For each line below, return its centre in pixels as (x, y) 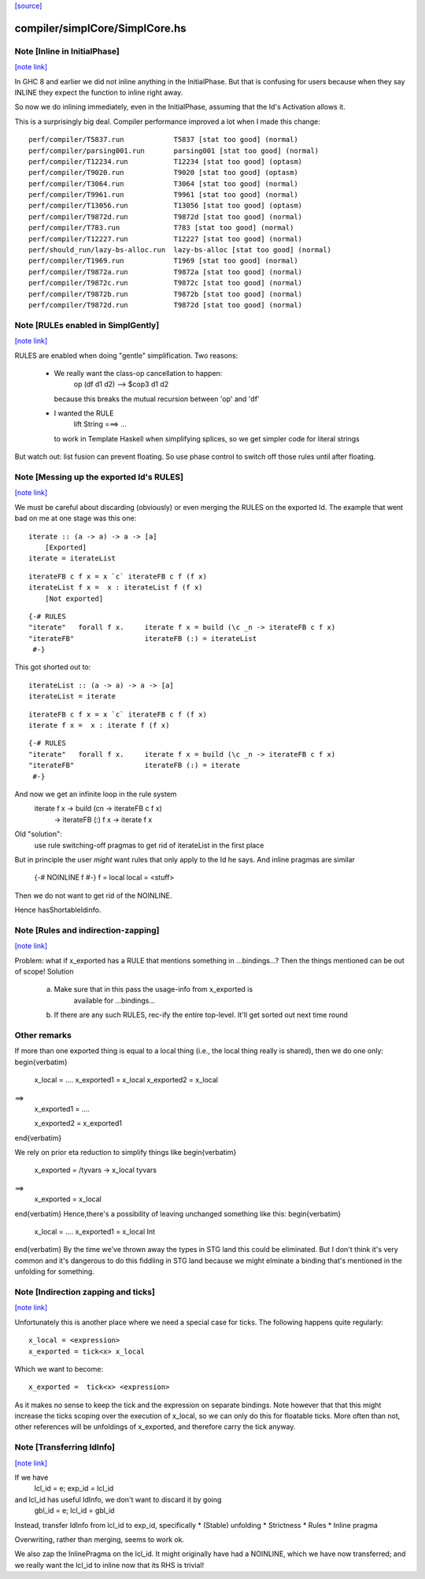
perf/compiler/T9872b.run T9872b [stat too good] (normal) (166, 294)
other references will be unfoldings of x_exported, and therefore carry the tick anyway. (155, 1427)
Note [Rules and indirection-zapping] (87, 930)
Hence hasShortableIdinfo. (58, 910)
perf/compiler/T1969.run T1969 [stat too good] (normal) (163, 261)
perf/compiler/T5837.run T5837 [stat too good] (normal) (163, 140)
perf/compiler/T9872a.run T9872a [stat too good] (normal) (166, 272)
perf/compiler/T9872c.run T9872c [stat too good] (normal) (166, 283)
